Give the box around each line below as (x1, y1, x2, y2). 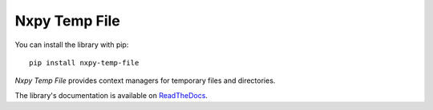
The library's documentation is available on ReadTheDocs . (14, 90, 208, 100)
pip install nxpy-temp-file (29, 58, 140, 67)
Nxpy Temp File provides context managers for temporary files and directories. (14, 76, 276, 85)
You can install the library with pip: (14, 40, 129, 49)
